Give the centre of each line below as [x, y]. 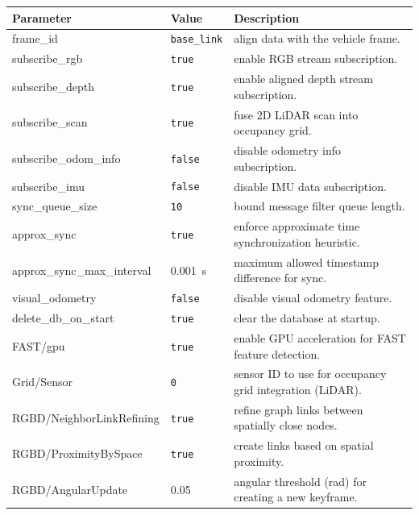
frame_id [35, 38]
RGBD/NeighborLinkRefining [86, 417]
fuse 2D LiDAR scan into [296, 114]
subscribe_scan [50, 122]
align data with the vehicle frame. [317, 38]
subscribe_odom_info [66, 158]
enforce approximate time [297, 226]
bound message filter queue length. [319, 206]
